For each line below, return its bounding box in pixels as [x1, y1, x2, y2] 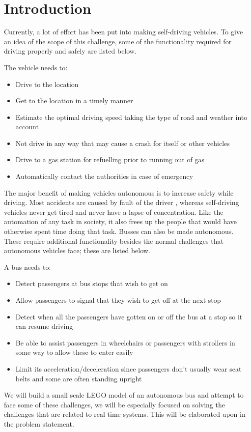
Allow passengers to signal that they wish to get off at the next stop [15, 295, 221, 305]
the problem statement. [4, 418, 74, 429]
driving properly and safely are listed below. [4, 46, 137, 56]
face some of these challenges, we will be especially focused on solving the [4, 399, 225, 409]
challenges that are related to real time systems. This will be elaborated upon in [4, 409, 246, 419]
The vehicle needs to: [4, 62, 68, 72]
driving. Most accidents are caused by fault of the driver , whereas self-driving [4, 197, 239, 207]
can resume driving [15, 321, 73, 331]
